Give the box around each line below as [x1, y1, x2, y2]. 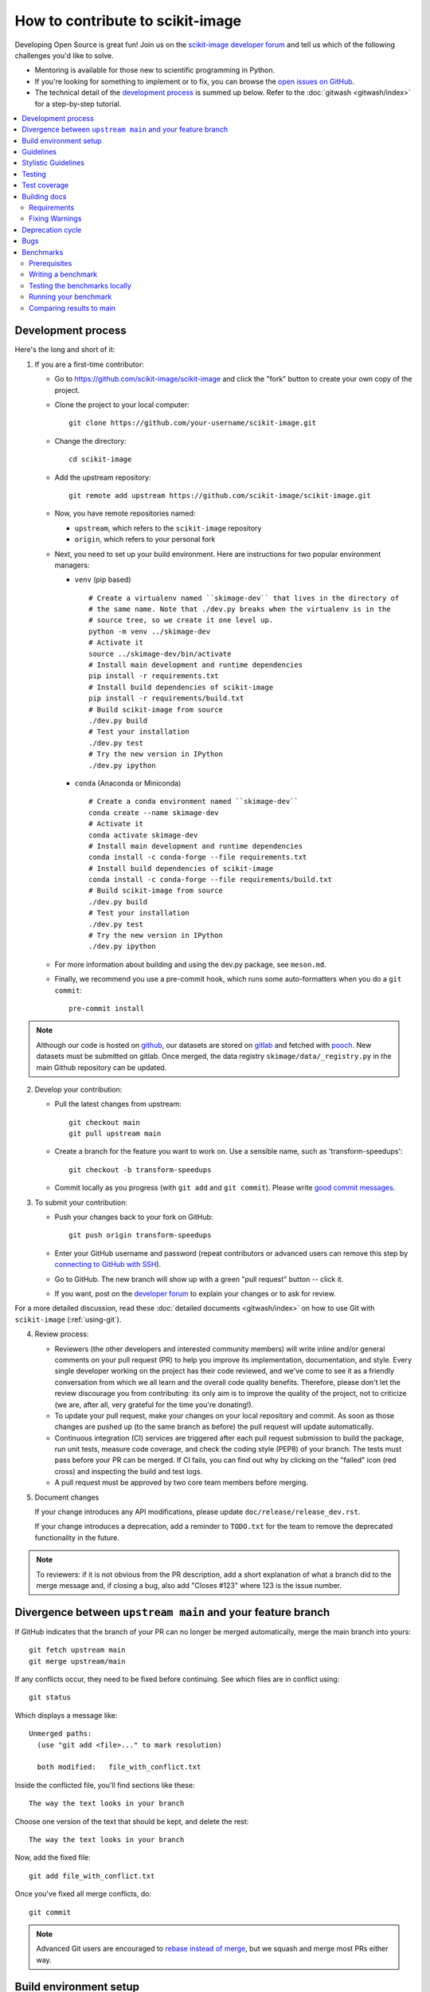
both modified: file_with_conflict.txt [37, 1763, 201, 1772]
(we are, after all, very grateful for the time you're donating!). [54, 1399, 254, 1410]
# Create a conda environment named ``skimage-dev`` [88, 797, 299, 806]
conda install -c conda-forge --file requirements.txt [88, 853, 307, 862]
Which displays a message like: [14, 1710, 118, 1720]
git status [29, 1693, 72, 1702]
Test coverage [21, 180, 69, 190]
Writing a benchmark [29, 269, 98, 279]
